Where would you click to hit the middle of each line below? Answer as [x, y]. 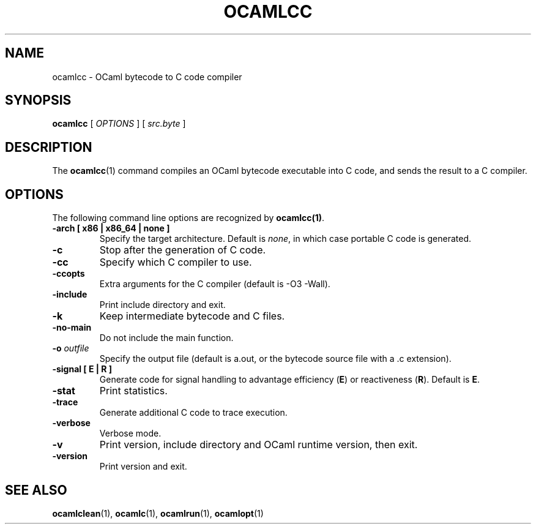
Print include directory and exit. [162, 305]
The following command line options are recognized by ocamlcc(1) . [188, 218]
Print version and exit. [143, 467]
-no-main [72, 328]
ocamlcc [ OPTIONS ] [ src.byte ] [119, 124]
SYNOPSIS [38, 100]
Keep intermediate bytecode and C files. [192, 316]
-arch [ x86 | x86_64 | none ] [111, 228]
